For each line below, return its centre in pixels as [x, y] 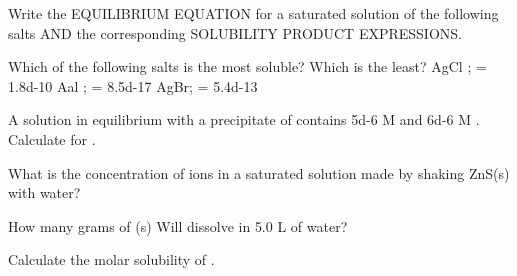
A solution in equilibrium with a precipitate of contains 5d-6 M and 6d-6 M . [244, 119]
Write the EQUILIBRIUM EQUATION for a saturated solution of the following [253, 13]
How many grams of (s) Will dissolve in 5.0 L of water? [178, 225]
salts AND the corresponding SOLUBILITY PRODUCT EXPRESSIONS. [235, 32]
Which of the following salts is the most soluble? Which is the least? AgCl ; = [247, 66]
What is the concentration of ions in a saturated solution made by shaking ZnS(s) [259, 172]
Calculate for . [52, 138]
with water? [44, 192]
